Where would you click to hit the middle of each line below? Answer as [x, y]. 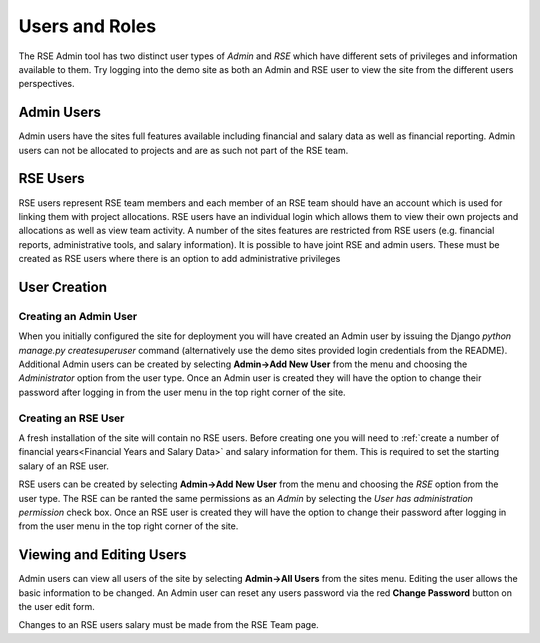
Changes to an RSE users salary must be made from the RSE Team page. [168, 625]
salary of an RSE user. [63, 466]
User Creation [62, 286]
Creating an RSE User [71, 418]
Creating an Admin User [78, 316]
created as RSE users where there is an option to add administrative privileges [179, 259]
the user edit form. [56, 606]
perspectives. [46, 84]
